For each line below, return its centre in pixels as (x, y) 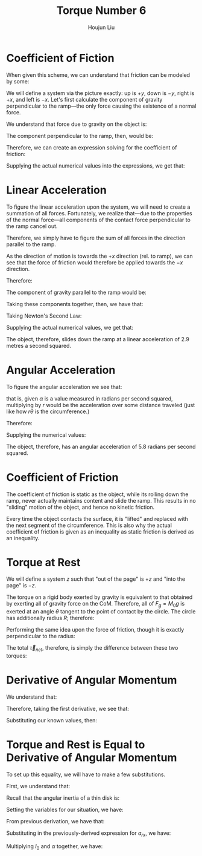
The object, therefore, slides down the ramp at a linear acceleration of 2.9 (98, 339)
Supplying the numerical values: (46, 435)
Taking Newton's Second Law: (44, 316)
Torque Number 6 (101, 11)
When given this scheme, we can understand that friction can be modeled (98, 75)
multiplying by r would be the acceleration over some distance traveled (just (101, 405)
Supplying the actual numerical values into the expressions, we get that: (96, 165)
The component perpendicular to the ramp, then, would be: (80, 136)
